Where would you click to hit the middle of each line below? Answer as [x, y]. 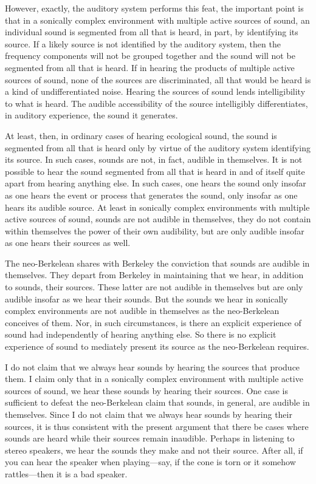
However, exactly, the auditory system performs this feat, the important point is [154, 8]
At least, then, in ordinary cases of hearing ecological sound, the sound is [141, 135]
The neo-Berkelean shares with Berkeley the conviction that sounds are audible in [157, 263]
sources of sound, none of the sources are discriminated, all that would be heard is [158, 79]
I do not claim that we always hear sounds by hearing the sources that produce [153, 366]
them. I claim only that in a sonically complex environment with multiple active [154, 379]
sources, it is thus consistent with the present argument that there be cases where [157, 426]
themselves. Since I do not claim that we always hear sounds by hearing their [149, 414]
